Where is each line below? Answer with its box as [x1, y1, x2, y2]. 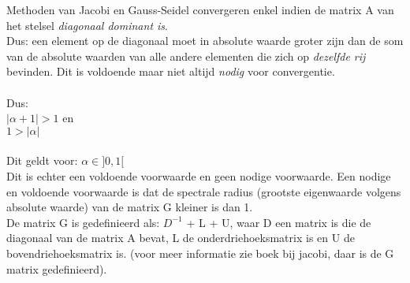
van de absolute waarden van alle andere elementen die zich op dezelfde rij [6, 47, 366, 64]
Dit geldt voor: [6, 152, 78, 169]
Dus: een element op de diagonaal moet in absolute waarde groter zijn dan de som [6, 32, 404, 49]
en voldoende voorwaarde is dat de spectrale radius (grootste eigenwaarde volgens [6, 183, 401, 199]
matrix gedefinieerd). [6, 260, 107, 277]
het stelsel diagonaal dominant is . [6, 17, 168, 33]
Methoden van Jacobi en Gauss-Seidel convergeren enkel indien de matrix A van [6, 2, 394, 17]
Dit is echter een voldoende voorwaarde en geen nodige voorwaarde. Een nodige [6, 167, 391, 184]
